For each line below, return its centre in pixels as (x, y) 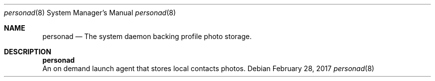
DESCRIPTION (28, 52)
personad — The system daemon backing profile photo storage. (147, 36)
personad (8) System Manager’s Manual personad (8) (90, 13)
